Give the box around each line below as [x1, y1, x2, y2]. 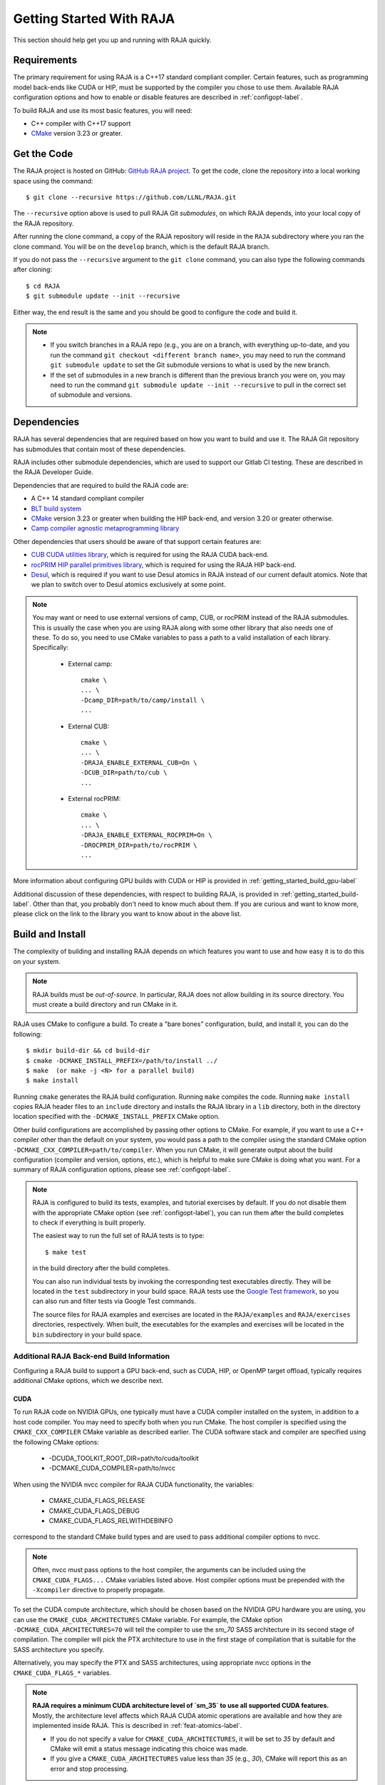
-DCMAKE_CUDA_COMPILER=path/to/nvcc [48, 1464, 176, 1472]
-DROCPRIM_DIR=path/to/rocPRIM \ [81, 841, 197, 849]
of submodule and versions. [50, 391, 133, 399]
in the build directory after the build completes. [32, 1264, 170, 1272]
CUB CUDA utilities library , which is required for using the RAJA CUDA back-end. [31, 550, 269, 559]
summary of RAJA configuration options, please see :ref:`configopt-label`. [13, 1165, 231, 1174]
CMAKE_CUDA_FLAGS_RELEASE [48, 1497, 145, 1505]
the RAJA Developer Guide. [13, 468, 94, 476]
